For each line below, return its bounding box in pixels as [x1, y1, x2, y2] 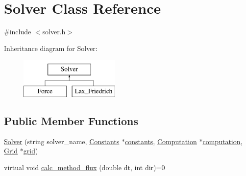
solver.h [42, 26, 66, 37]
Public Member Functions [4, 113, 138, 128]
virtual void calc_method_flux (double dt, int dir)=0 [4, 162, 165, 172]
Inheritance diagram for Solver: [4, 43, 98, 53]
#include [4, 26, 31, 37]
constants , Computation [125, 136, 197, 146]
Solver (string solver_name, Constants [4, 136, 120, 146]
